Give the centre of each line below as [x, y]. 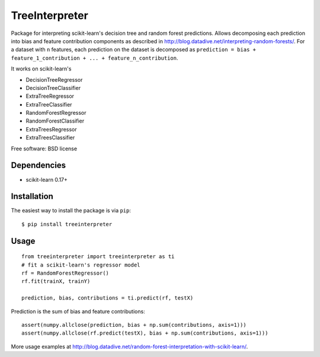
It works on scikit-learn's [41, 69]
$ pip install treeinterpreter [67, 224]
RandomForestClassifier [55, 121]
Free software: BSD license [44, 149]
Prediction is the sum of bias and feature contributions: [78, 311]
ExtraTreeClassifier [49, 104]
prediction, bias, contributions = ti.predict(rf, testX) [108, 298]
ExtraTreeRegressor [50, 96]
